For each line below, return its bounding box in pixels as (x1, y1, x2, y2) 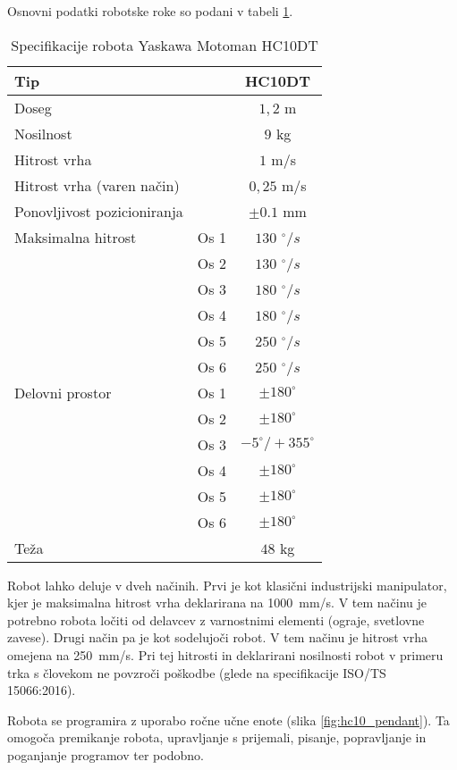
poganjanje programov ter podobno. (7, 745, 204, 764)
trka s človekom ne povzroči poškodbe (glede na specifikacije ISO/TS (7, 663, 386, 682)
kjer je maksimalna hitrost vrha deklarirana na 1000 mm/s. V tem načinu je (7, 593, 427, 612)
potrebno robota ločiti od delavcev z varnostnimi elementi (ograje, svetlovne (7, 610, 425, 629)
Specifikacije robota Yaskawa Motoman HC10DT (11, 34, 318, 55)
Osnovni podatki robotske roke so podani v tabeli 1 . (7, 2, 293, 20)
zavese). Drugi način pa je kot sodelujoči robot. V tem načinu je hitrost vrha (7, 628, 427, 647)
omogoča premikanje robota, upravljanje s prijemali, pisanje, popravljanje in (7, 728, 427, 747)
